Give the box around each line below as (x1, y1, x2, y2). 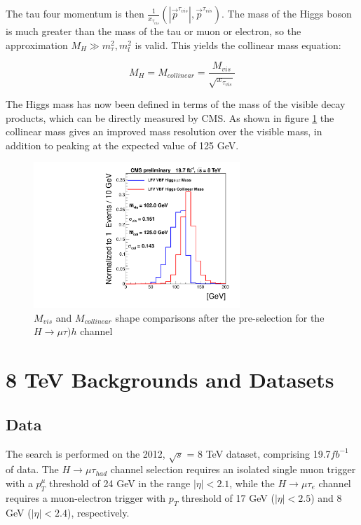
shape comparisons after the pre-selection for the (115, 310, 325, 325)
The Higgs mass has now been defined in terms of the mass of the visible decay (6, 97, 346, 111)
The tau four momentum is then (6, 6, 144, 20)
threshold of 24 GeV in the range (48, 475, 191, 490)
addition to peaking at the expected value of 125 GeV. (6, 137, 239, 152)
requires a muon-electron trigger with (6, 490, 166, 505)
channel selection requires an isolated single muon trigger (110, 462, 356, 477)
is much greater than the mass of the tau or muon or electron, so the (6, 24, 301, 38)
